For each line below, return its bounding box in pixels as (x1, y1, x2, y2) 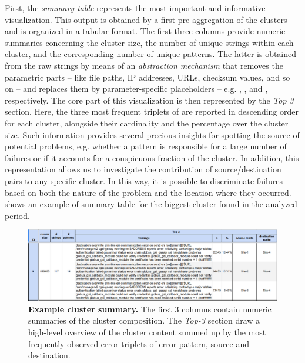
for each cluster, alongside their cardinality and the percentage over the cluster (5, 116, 289, 129)
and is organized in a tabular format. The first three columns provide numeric (5, 25, 286, 37)
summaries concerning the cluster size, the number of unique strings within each (5, 36, 294, 48)
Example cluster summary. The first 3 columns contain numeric (28, 302, 272, 315)
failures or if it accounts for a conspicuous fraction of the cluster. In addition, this (5, 151, 299, 164)
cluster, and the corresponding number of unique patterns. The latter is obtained (5, 48, 297, 60)
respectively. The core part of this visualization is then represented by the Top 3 (5, 94, 294, 106)
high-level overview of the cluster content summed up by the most (28, 325, 266, 338)
